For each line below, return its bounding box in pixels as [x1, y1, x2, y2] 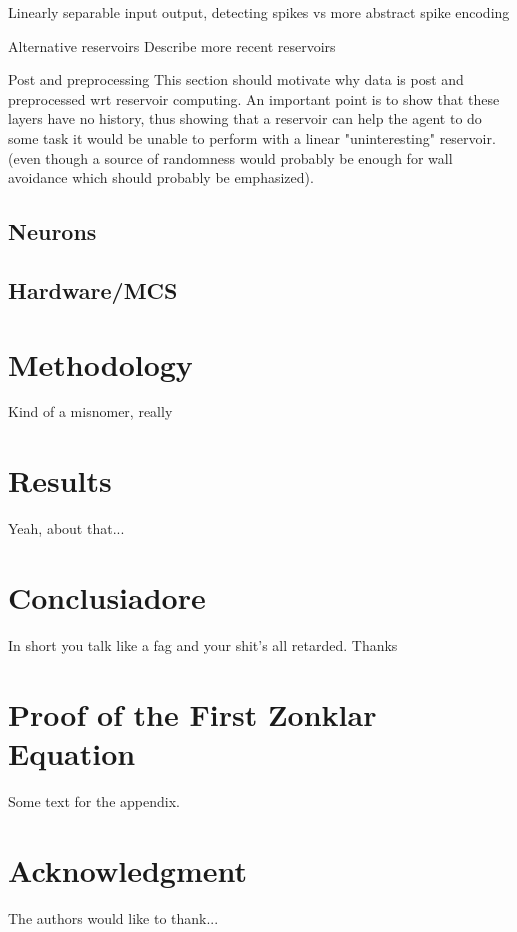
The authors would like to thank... [8, 907, 219, 928]
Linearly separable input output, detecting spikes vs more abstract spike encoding [8, 2, 510, 22]
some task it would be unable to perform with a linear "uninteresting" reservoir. [8, 127, 496, 148]
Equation [8, 732, 136, 773]
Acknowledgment [8, 849, 247, 890]
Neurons [8, 216, 97, 247]
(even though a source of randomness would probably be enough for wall [8, 147, 453, 168]
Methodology [8, 343, 193, 384]
